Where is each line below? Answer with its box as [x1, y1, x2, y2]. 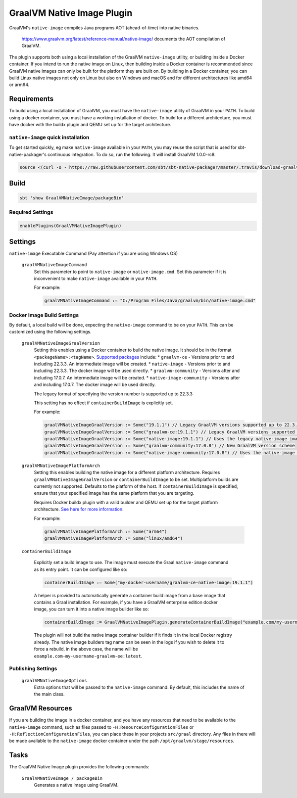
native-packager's [9, 151, 47, 157]
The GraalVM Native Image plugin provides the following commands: [9, 764, 149, 770]
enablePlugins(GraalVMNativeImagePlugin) [19, 223, 122, 229]
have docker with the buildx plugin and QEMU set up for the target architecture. [9, 121, 172, 127]
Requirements [9, 94, 54, 103]
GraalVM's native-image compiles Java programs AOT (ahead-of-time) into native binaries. [9, 25, 200, 31]
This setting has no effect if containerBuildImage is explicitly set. [34, 400, 173, 406]
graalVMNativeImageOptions [21, 678, 87, 683]
